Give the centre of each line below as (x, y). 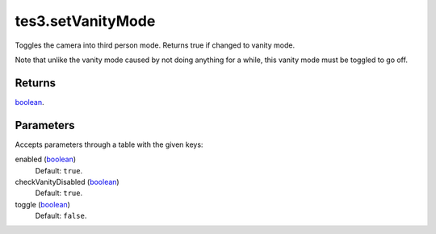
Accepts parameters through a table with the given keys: (109, 144)
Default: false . (61, 216)
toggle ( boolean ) (42, 204)
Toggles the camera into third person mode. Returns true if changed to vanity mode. (155, 45)
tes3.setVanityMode (85, 21)
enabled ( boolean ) (46, 159)
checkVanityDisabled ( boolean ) (67, 182)
